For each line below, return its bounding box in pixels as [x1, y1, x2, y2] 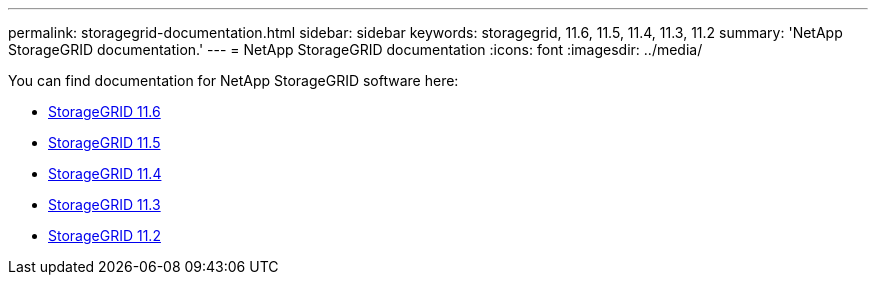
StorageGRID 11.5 [48, 134, 161, 151]
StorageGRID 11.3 [48, 196, 161, 213]
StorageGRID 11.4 [48, 165, 162, 182]
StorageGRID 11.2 [48, 227, 161, 244]
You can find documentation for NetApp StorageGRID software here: [8, 72, 459, 89]
